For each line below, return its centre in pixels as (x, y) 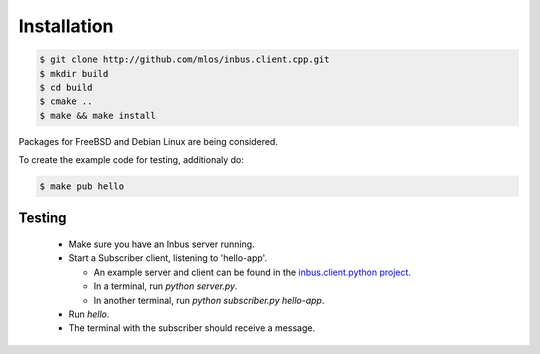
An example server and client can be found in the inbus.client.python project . (252, 272)
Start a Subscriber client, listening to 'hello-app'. (168, 258)
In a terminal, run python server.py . (165, 286)
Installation (66, 26)
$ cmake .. (66, 101)
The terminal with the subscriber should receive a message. (191, 328)
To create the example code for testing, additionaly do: (131, 160)
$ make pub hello (82, 186)
